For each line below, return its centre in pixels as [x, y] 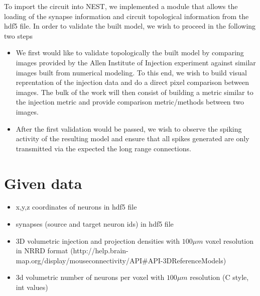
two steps [18, 35]
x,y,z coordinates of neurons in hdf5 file [76, 207]
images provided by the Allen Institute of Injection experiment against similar [136, 62]
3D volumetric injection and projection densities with [98, 240]
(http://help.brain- [99, 251]
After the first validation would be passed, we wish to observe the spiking [129, 128]
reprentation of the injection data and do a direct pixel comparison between [132, 82]
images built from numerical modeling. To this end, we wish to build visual [131, 72]
